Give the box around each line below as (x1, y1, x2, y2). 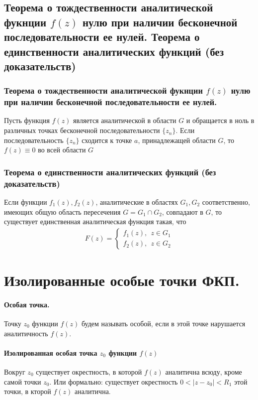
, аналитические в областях (95, 197, 178, 207)
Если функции (4, 197, 47, 207)
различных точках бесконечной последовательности (4, 125, 160, 135)
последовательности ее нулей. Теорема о (4, 29, 200, 44)
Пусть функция (4, 115, 50, 126)
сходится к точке (82, 134, 132, 145)
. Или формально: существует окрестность (49, 376, 178, 387)
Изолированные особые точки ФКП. (4, 270, 240, 290)
